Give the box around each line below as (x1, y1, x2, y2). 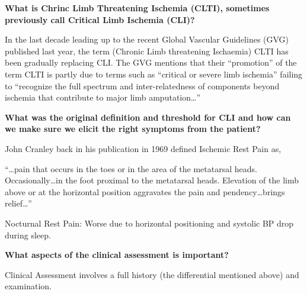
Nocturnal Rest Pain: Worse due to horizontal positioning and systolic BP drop (5, 217, 294, 229)
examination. (5, 280, 52, 292)
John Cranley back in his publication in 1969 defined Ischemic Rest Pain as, (5, 142, 282, 154)
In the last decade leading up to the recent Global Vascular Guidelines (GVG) (5, 33, 289, 46)
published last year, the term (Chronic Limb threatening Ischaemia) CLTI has (5, 44, 289, 57)
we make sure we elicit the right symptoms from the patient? (5, 122, 261, 135)
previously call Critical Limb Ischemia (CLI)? (5, 13, 195, 25)
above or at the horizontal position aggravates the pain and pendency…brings (5, 185, 285, 198)
